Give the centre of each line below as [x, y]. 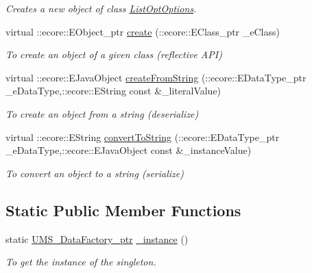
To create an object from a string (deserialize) [102, 113]
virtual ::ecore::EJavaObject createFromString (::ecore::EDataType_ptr [156, 77]
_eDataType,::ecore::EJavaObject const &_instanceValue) [129, 150]
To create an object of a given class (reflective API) [114, 54]
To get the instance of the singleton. [81, 262]
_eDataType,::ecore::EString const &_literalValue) [113, 91]
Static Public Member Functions [123, 210]
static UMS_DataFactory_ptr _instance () [97, 238]
